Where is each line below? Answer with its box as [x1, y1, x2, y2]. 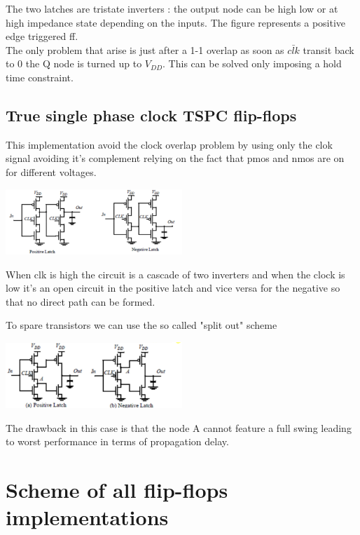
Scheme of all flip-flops [6, 475, 228, 504]
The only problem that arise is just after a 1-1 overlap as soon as [6, 42, 284, 57]
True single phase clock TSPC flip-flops [6, 104, 297, 126]
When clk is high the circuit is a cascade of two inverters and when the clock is [6, 266, 345, 281]
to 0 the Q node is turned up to [6, 56, 142, 71]
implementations [6, 503, 169, 531]
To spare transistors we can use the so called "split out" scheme [6, 318, 277, 332]
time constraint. [6, 69, 74, 84]
